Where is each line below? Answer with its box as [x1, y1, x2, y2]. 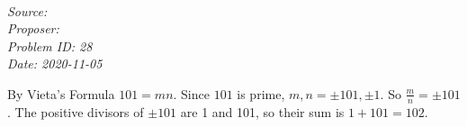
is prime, [237, 84, 285, 103]
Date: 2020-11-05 [7, 54, 103, 73]
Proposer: [7, 19, 59, 38]
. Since [173, 84, 210, 103]
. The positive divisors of [7, 102, 144, 121]
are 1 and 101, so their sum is [180, 102, 345, 121]
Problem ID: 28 [7, 36, 93, 55]
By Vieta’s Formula [7, 84, 115, 103]
